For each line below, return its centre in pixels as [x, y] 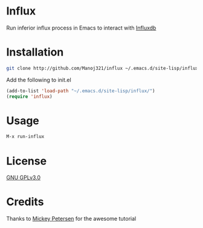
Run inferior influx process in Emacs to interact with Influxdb [81, 28]
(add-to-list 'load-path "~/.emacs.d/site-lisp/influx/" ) [81, 91]
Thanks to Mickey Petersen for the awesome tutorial [71, 219]
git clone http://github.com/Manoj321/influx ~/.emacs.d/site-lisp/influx [102, 68]
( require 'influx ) [29, 97]
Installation [35, 52]
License [27, 161]
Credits [25, 202]
